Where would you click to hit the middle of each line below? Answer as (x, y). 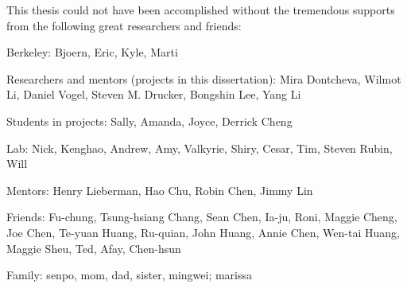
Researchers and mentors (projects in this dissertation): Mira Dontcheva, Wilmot (204, 78)
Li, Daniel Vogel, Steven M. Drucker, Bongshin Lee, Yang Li (154, 94)
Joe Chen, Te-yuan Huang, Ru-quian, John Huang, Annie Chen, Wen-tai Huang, (203, 232)
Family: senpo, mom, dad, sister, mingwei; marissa (130, 275)
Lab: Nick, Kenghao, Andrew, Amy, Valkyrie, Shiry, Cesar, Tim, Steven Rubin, (200, 148)
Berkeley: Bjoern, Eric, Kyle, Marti (92, 52)
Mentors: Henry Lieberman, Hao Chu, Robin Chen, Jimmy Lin (160, 190)
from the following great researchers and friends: (124, 25)
